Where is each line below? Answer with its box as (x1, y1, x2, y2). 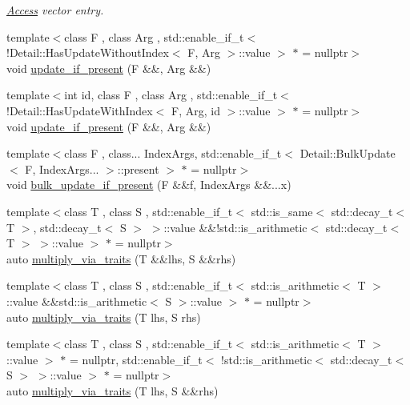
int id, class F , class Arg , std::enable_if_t (64, 86, 278, 103)
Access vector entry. (6, 2, 104, 18)
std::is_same (251, 202, 313, 219)
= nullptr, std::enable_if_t (69, 351, 203, 367)
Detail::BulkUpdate (299, 145, 396, 162)
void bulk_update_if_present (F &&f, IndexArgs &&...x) (6, 176, 291, 193)
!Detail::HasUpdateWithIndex (6, 102, 153, 118)
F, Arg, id (171, 102, 220, 118)
